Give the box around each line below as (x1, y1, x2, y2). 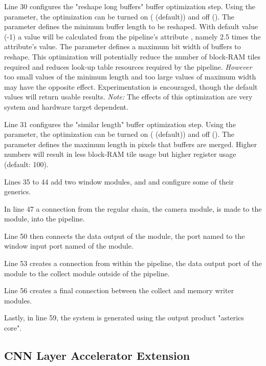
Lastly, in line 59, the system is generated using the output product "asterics (4, 312, 244, 323)
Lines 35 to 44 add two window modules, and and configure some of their (4, 176, 234, 187)
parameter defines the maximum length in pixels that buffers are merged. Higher (4, 138, 257, 149)
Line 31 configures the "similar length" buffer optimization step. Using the (4, 118, 236, 129)
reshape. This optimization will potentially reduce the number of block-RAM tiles (4, 51, 261, 62)
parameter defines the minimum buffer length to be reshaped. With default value (4, 21, 258, 32)
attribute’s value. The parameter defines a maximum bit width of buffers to (4, 41, 241, 52)
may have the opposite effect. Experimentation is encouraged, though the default (4, 81, 258, 92)
